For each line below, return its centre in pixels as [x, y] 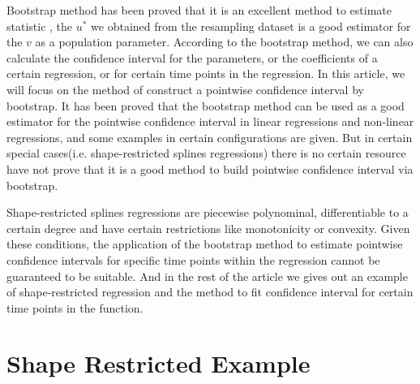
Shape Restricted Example [159, 363]
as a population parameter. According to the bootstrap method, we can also [224, 42]
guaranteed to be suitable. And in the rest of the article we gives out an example [207, 276]
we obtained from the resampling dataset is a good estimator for [251, 26]
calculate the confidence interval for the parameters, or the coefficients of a [192, 57]
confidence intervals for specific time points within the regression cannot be [193, 259]
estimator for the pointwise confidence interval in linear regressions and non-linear [210, 121]
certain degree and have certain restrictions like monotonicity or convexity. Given [208, 228]
